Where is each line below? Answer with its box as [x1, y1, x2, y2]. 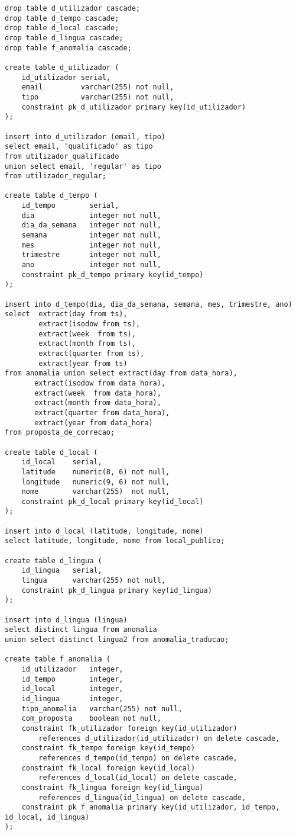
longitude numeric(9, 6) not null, [21, 477, 170, 486]
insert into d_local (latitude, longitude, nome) [5, 526, 204, 535]
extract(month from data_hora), [34, 399, 161, 407]
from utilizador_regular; [5, 172, 106, 181]
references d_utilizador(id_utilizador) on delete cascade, [38, 734, 280, 743]
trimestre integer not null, [21, 250, 161, 259]
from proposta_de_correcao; [5, 428, 115, 437]
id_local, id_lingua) [5, 812, 90, 821]
